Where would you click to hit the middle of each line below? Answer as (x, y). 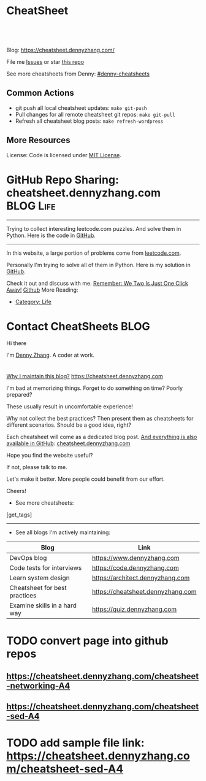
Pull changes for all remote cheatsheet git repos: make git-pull (95, 114)
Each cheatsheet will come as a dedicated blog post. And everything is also (102, 437)
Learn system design (40, 578)
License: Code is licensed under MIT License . (64, 155)
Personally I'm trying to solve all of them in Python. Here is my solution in (99, 265)
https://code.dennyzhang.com (135, 568)
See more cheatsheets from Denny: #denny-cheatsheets (78, 74)
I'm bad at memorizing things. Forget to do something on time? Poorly (94, 388)
